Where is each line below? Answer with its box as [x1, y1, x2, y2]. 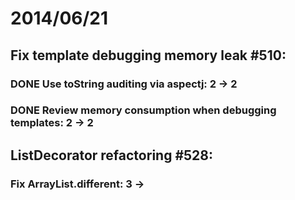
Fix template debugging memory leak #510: [10, 47, 287, 64]
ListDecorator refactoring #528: [10, 147, 213, 164]
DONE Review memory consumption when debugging [10, 103, 277, 117]
